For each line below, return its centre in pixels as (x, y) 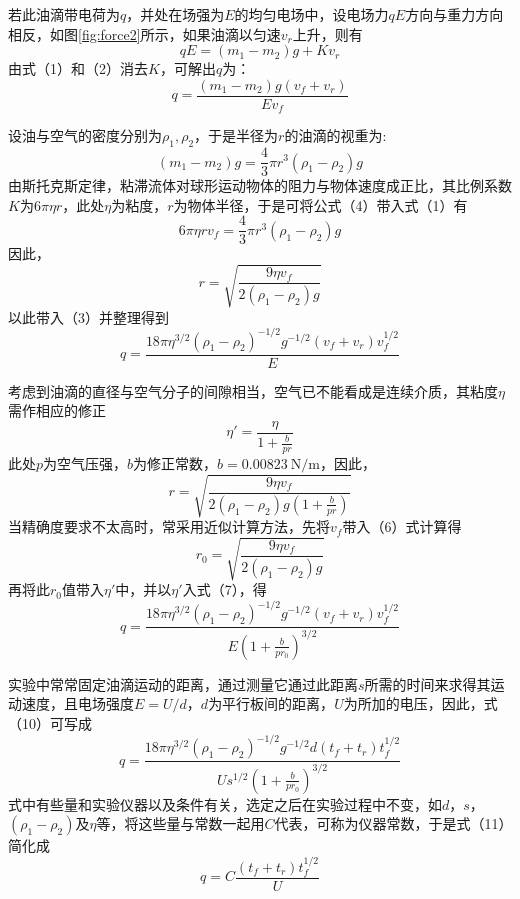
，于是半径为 (236, 135)
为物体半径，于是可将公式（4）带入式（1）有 (320, 204)
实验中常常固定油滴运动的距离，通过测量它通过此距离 (183, 683)
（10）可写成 (50, 723)
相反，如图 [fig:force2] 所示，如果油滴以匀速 (144, 33)
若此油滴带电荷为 (64, 14)
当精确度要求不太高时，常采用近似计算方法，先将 (169, 526)
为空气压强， (85, 463)
